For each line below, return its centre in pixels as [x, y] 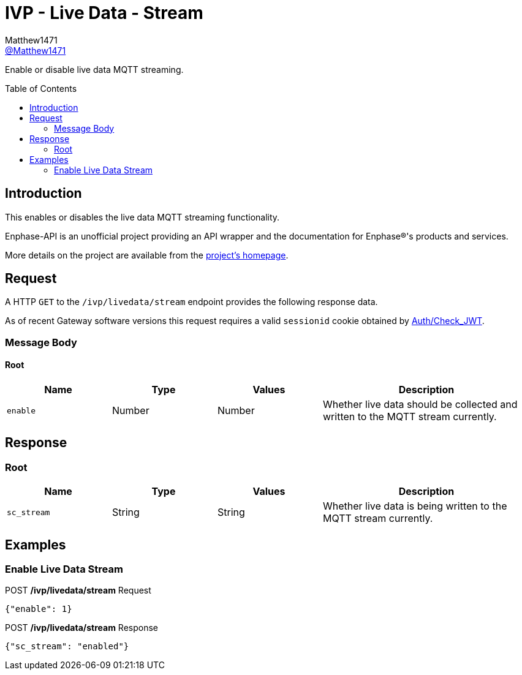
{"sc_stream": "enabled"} [67, 647]
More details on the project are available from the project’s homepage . [147, 255]
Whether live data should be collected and [420, 405]
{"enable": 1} [39, 609]
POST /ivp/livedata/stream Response [82, 628]
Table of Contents [41, 88]
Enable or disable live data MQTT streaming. [94, 69]
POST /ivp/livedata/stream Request [78, 590]
